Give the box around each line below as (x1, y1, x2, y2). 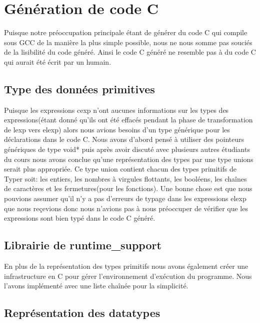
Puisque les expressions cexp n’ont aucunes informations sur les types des (4, 104, 229, 115)
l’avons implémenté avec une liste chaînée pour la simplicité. (4, 280, 188, 291)
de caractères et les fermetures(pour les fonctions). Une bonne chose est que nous (4, 183, 252, 194)
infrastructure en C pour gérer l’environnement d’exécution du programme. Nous (4, 270, 252, 281)
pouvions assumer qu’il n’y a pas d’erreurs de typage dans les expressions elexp (4, 193, 246, 204)
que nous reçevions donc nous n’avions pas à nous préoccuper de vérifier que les (4, 203, 248, 213)
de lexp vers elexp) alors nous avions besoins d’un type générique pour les (4, 124, 230, 134)
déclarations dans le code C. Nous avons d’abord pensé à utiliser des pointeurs (4, 134, 244, 144)
